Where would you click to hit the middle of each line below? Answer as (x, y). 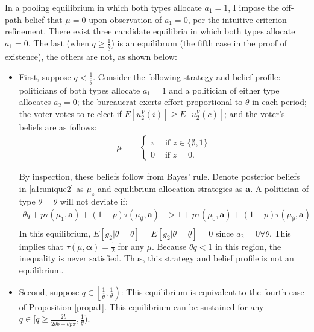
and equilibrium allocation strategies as (170, 189)
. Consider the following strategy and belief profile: (187, 76)
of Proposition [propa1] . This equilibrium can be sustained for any (141, 306)
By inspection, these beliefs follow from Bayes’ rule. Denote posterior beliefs (159, 177)
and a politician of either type (224, 90)
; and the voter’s (255, 113)
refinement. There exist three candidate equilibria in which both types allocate (150, 31)
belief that (43, 19)
